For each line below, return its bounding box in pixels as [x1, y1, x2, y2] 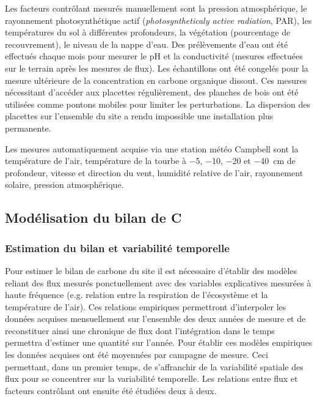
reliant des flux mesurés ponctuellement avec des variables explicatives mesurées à [5, 276, 312, 289]
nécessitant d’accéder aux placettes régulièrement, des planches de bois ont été [5, 86, 299, 99]
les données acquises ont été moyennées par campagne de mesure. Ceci [5, 348, 268, 361]
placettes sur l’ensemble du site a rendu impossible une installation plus [5, 110, 274, 122]
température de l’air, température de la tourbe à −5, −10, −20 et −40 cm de [5, 154, 296, 167]
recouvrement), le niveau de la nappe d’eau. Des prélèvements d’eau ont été [5, 37, 288, 50]
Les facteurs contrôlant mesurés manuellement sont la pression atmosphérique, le [5, 2, 307, 14]
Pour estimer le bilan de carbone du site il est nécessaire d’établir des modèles [5, 264, 297, 277]
